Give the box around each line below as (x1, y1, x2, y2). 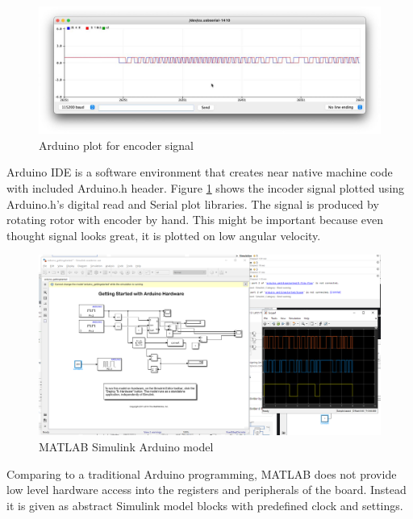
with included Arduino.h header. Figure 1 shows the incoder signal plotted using (6, 179, 405, 196)
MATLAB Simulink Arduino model (39, 438, 214, 455)
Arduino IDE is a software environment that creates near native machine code (6, 164, 393, 181)
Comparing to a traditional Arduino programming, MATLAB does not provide (6, 465, 397, 482)
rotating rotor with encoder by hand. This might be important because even (6, 211, 384, 228)
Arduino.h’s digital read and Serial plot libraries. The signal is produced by (6, 195, 379, 212)
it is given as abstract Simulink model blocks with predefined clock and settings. (6, 496, 403, 513)
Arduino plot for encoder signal (39, 136, 194, 153)
